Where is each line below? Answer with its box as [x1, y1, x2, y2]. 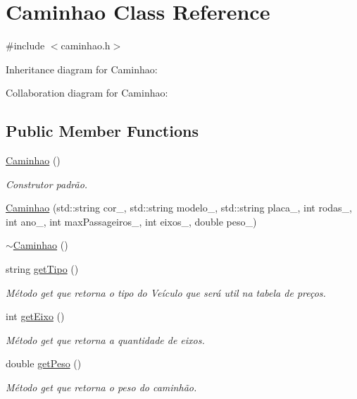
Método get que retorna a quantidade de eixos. [6, 332, 205, 347]
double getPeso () [6, 356, 82, 371]
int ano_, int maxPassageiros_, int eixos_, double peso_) [6, 214, 257, 228]
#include [6, 38, 45, 53]
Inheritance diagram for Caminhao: [6, 61, 158, 76]
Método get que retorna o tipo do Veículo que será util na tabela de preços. [6, 285, 326, 300]
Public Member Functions [6, 120, 199, 142]
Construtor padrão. [6, 176, 88, 191]
